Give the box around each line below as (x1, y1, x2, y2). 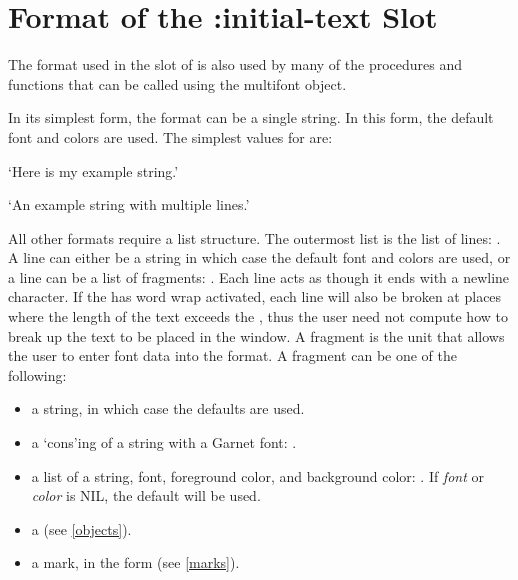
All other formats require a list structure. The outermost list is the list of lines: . (8, 227, 501, 248)
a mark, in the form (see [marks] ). (31, 552, 240, 573)
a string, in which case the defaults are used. (31, 398, 305, 419)
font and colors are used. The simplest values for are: (8, 126, 333, 147)
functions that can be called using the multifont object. (8, 73, 347, 94)
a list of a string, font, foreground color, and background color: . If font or (31, 465, 485, 486)
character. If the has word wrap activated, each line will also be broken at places (8, 286, 502, 307)
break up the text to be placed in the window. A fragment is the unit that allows (8, 325, 505, 346)
